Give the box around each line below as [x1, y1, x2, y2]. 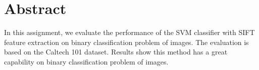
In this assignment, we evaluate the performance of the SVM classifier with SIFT [4, 27, 255, 37]
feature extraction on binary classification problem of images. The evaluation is [4, 36, 249, 47]
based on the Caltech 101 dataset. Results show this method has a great [4, 46, 228, 57]
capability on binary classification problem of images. [4, 56, 169, 66]
